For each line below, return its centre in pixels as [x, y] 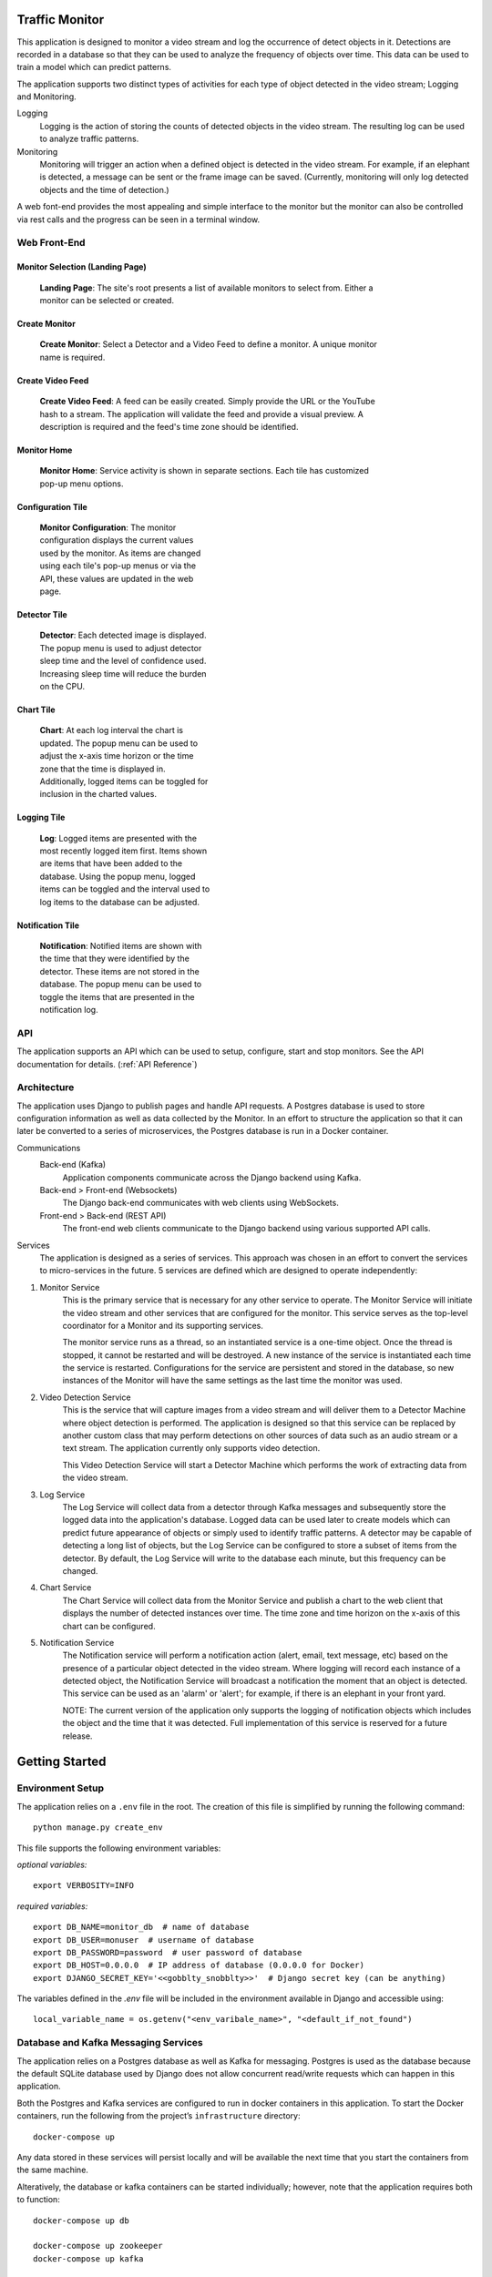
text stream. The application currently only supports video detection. [191, 1448]
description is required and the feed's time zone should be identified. [169, 426]
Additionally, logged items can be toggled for [124, 781]
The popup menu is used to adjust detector [121, 648]
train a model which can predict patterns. [94, 67]
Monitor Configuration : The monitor [108, 527]
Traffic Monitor [61, 20]
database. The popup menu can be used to [121, 985]
